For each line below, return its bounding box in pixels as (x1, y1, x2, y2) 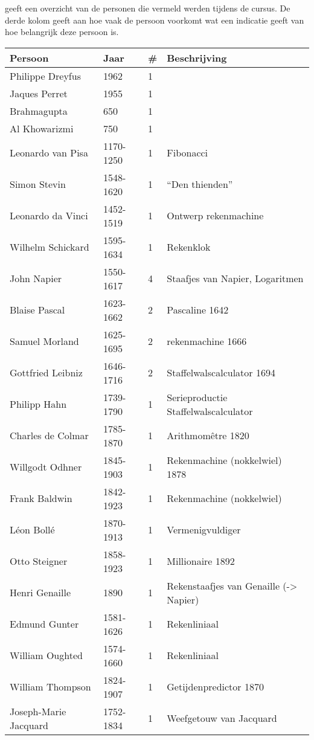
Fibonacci (167, 146, 208, 160)
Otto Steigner (10, 554, 68, 568)
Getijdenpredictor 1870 (167, 680, 264, 694)
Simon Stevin (10, 177, 66, 191)
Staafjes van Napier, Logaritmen (167, 271, 304, 286)
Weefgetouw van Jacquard (167, 711, 277, 726)
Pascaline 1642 (167, 303, 229, 317)
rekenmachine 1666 (167, 334, 247, 349)
